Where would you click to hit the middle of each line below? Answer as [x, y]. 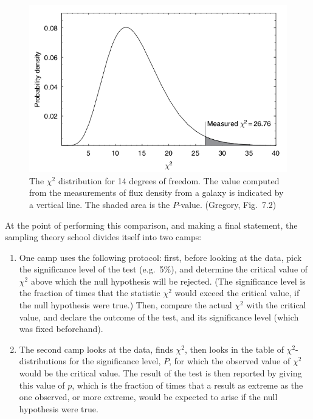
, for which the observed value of [229, 361]
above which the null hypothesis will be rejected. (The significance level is [168, 281]
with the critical [276, 305]
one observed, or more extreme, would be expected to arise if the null [148, 397]
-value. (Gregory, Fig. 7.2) [227, 204]
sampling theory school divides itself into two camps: [103, 237]
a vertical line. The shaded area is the [100, 204]
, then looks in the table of [234, 349]
